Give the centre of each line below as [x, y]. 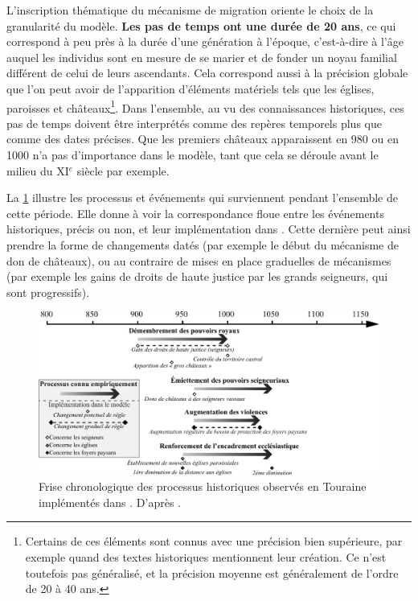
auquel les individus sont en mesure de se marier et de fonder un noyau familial [202, 57]
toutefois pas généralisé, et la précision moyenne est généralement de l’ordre [212, 572]
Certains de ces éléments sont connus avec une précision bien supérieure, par [214, 541]
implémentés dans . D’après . [110, 502]
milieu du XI [38, 170]
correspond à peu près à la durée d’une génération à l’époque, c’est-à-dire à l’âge [205, 41]
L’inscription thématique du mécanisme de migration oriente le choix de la [190, 10]
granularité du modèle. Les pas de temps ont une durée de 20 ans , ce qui [201, 25]
